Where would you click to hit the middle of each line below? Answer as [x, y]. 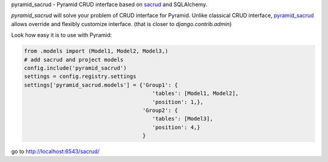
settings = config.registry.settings [80, 76]
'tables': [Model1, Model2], [196, 93]
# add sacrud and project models [74, 60]
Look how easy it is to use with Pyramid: [62, 35]
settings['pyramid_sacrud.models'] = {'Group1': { [101, 85]
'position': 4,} [176, 127]
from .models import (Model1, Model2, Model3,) [96, 51]
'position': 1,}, [178, 102]
